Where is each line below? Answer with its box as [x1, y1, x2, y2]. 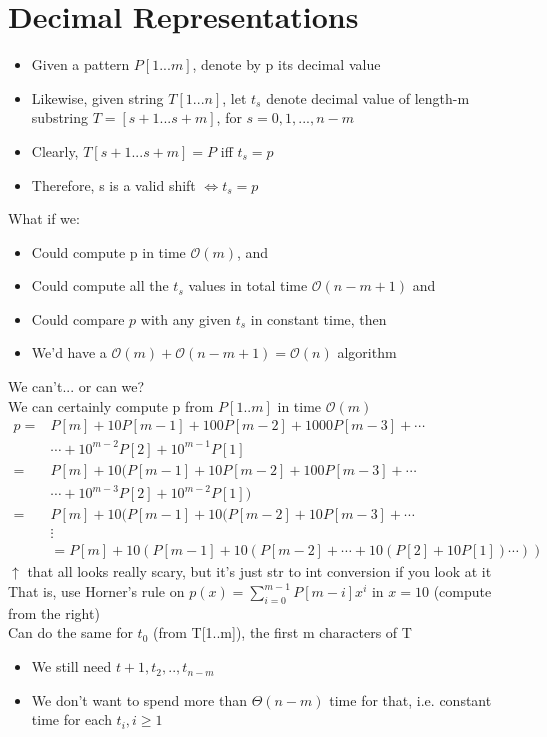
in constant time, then [250, 308, 387, 329]
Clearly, [31, 140, 79, 161]
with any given [140, 308, 232, 329]
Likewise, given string [31, 87, 164, 108]
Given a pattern [31, 54, 130, 75]
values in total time [188, 275, 308, 296]
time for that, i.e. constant [329, 689, 492, 710]
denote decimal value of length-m [266, 87, 470, 108]
